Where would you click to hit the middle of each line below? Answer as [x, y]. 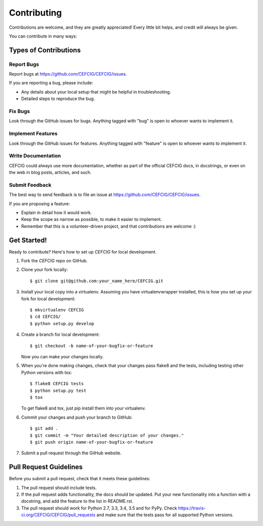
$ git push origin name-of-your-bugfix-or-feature [92, 442]
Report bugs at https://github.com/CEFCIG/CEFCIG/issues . [68, 74]
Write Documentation [35, 156]
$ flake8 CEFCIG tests [57, 384]
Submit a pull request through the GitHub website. [71, 453]
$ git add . [44, 429]
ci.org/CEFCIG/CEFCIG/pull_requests [58, 515]
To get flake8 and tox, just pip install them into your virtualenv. [84, 408]
